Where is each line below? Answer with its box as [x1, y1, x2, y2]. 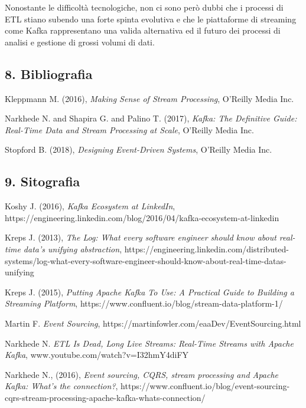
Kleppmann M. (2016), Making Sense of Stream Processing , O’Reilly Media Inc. [5, 92, 294, 104]
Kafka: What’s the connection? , [5, 380, 118, 392]
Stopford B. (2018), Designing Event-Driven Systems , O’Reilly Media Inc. [5, 143, 272, 156]
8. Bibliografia [5, 64, 93, 83]
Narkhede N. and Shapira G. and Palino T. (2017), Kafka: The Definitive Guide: [5, 112, 297, 124]
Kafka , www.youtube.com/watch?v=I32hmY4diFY [5, 348, 189, 361]
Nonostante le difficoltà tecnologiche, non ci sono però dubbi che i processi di [5, 1, 284, 13]
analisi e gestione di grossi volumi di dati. [5, 35, 155, 48]
